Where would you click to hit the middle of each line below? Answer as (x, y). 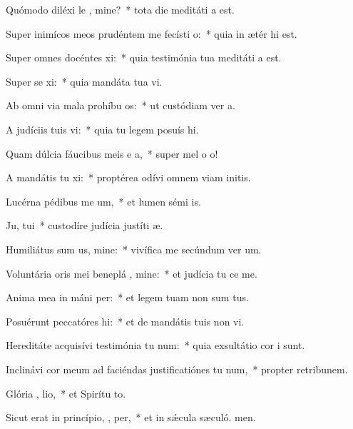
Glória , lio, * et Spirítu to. (66, 393)
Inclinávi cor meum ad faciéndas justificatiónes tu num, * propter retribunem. (177, 369)
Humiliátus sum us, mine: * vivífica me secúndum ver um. (134, 249)
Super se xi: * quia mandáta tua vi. (84, 81)
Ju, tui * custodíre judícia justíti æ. (85, 225)
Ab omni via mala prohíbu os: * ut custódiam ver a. (121, 105)
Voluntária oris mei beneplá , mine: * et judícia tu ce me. (132, 273)
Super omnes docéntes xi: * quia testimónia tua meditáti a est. (144, 57)
